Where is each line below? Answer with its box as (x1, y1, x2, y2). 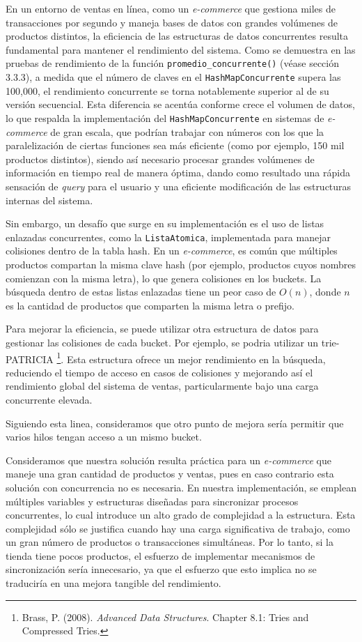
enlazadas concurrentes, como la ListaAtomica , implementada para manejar (6, 229, 331, 244)
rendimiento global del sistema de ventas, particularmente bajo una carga (6, 379, 319, 393)
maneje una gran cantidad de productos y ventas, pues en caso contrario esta (6, 466, 334, 481)
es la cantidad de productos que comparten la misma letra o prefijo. (6, 298, 294, 312)
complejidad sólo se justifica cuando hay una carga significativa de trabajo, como (6, 521, 350, 535)
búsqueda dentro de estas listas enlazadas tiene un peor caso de (6, 284, 276, 299)
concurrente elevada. (6, 392, 93, 406)
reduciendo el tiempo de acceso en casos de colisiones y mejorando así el (6, 365, 313, 379)
